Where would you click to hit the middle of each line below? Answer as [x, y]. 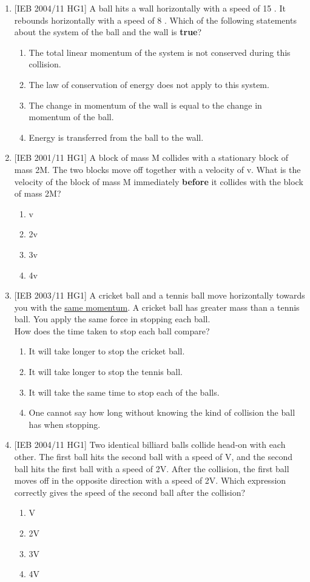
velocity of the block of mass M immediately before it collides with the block [159, 181]
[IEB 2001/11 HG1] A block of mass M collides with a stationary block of [151, 157]
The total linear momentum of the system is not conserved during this [160, 52]
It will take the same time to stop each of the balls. [124, 392]
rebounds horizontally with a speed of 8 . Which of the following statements [155, 20]
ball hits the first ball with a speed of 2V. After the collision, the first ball [152, 468]
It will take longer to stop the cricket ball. [107, 351]
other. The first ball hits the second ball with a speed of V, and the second [153, 457]
